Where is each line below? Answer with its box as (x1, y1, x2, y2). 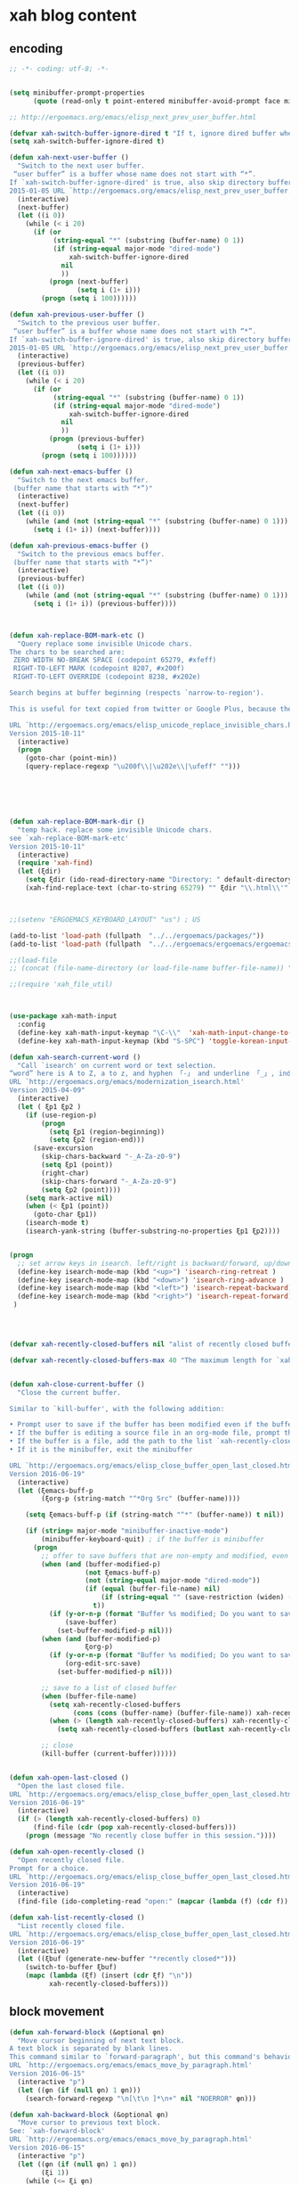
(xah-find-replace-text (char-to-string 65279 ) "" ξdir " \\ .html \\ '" (25, 883, 289, 892)
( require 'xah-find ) (17, 858, 93, 867)
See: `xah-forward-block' (9, 2127, 105, 2136)
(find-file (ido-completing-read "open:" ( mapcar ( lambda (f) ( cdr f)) (17, 1897, 289, 1906)
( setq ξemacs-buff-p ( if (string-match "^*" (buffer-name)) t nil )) (25, 1510, 285, 1520)
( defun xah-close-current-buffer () (9, 1379, 145, 1389)
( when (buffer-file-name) (41, 1691, 138, 1701)
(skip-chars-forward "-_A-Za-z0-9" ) (41, 1177, 177, 1186)
